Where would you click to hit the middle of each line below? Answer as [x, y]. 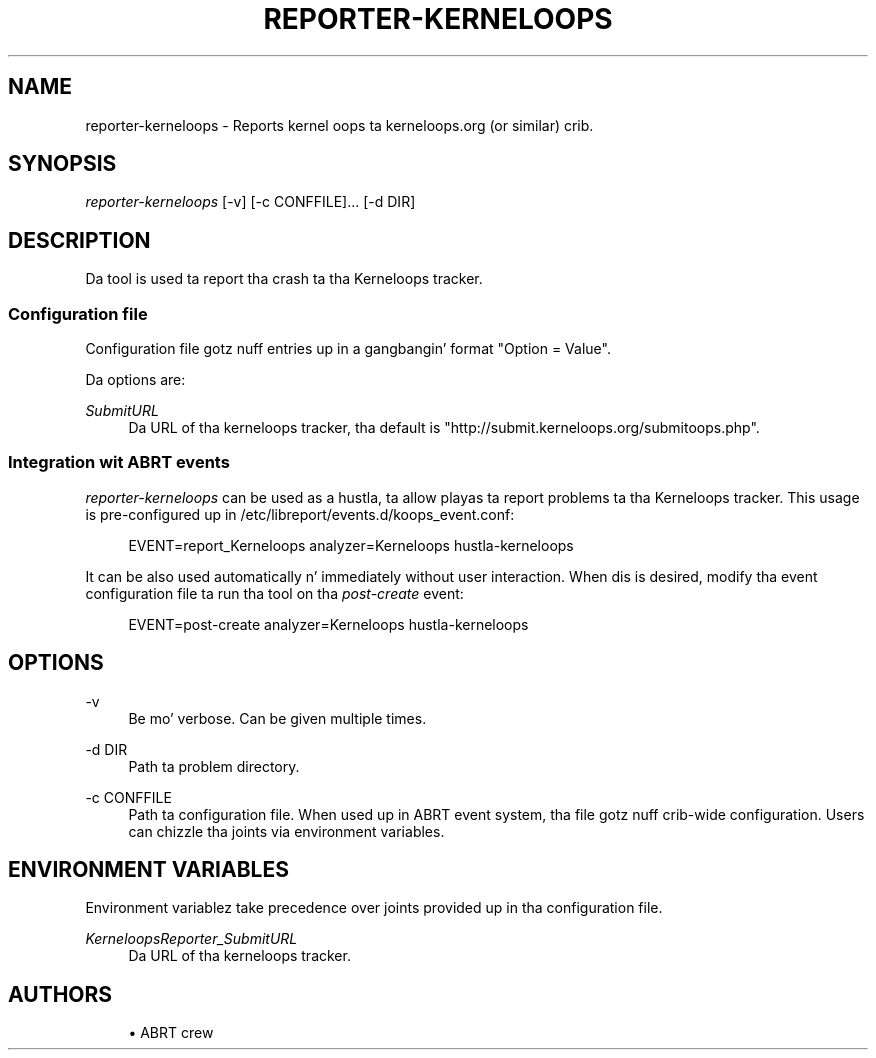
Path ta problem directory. [214, 766]
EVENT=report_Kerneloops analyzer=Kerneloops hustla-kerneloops [351, 545]
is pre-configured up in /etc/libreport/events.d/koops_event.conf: [300, 514]
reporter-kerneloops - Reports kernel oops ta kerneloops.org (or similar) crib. [339, 125]
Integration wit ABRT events [119, 462]
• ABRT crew [171, 1033]
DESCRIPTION [79, 240]
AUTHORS [60, 994]
